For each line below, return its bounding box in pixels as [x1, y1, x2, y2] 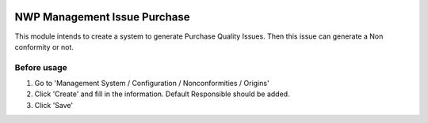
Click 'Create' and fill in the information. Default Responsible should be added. [34, 89, 290, 99]
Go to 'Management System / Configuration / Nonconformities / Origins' [34, 79, 269, 88]
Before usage [14, 61, 67, 73]
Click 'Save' [34, 100, 74, 110]
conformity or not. [14, 42, 75, 51]
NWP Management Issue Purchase [14, 10, 190, 24]
